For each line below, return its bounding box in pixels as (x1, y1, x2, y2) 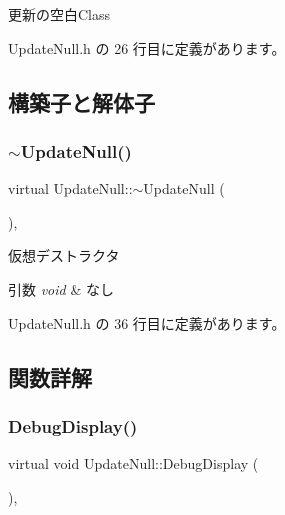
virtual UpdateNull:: (8, 178, 133, 199)
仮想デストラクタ (8, 245, 120, 266)
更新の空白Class (8, 4, 111, 24)
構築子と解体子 (8, 86, 155, 117)
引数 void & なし (8, 278, 114, 299)
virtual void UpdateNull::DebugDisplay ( (8, 453, 259, 474)
